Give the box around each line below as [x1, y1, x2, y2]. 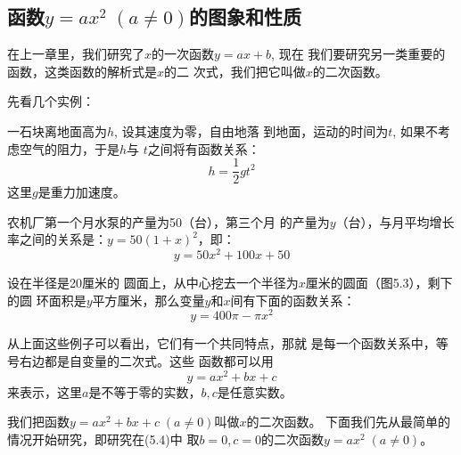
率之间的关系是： [7, 230, 107, 248]
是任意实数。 [217, 382, 292, 401]
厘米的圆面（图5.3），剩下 [305, 273, 453, 292]
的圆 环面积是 [7, 290, 86, 309]
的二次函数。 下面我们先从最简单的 [246, 412, 451, 431]
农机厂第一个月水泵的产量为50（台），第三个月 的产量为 [7, 212, 330, 231]
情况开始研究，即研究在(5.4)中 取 [7, 429, 200, 448]
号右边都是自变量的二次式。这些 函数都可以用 [7, 351, 274, 370]
